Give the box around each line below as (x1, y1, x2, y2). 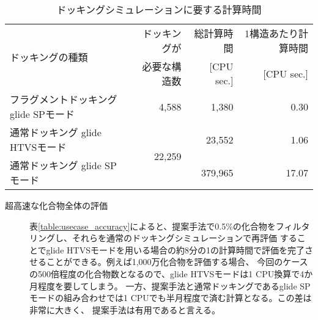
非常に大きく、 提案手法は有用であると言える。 (29, 303, 221, 316)
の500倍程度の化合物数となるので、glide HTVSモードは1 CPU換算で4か (29, 267, 313, 280)
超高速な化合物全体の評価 (5, 199, 108, 211)
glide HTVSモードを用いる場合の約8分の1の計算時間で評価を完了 (46, 243, 305, 256)
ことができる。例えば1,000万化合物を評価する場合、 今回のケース (46, 255, 308, 268)
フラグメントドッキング (10, 92, 117, 106)
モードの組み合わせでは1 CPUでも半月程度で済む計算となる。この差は (29, 291, 312, 304)
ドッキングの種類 (10, 50, 88, 64)
